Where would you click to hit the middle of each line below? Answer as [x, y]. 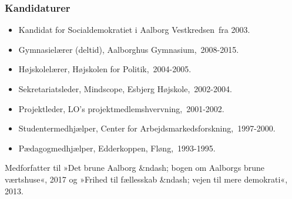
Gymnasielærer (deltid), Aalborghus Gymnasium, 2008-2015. [129, 49]
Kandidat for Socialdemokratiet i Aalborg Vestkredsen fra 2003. [134, 30]
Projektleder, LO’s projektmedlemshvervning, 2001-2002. [121, 108]
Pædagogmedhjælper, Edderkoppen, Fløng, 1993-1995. [117, 148]
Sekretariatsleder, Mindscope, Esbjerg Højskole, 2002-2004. [125, 89]
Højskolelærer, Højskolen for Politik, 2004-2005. [105, 69]
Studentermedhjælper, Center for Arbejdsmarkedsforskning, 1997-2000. [147, 128]
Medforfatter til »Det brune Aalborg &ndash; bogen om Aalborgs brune [135, 168]
